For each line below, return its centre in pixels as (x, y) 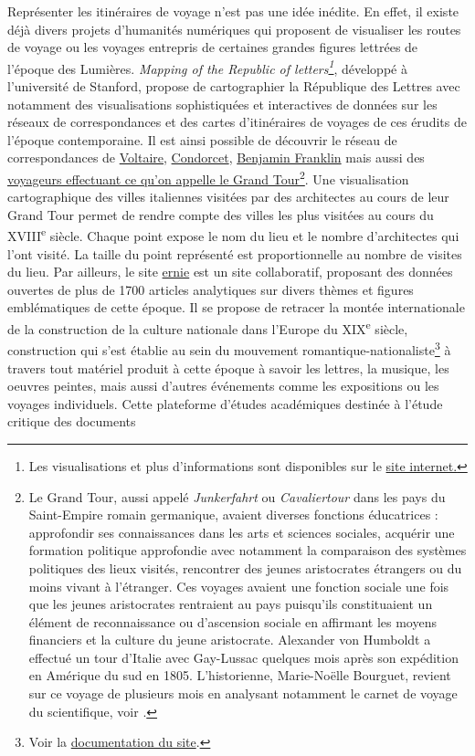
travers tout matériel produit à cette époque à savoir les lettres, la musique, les (228, 367)
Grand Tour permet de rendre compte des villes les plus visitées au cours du (221, 214)
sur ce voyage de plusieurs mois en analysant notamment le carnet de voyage (243, 693)
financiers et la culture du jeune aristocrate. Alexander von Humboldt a (230, 640)
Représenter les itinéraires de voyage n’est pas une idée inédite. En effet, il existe (233, 11)
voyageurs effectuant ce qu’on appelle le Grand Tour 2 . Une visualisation (208, 178)
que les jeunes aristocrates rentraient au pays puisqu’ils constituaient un (231, 604)
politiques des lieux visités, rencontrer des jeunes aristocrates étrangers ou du (245, 567)
